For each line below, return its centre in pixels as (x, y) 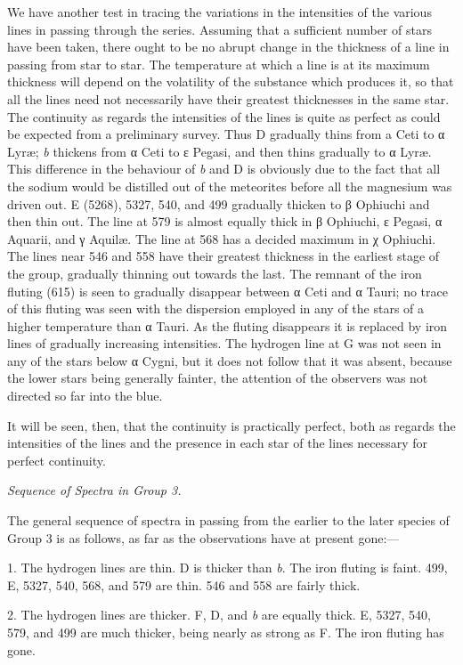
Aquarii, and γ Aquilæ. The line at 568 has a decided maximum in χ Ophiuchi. (222, 238)
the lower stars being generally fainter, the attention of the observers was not (218, 378)
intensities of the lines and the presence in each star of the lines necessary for (218, 443)
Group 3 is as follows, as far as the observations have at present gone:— (203, 537)
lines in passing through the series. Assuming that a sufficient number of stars (219, 29)
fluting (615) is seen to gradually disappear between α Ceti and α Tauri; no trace (227, 291)
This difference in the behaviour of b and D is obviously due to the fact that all (224, 169)
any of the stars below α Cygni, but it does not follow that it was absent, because (230, 360)
